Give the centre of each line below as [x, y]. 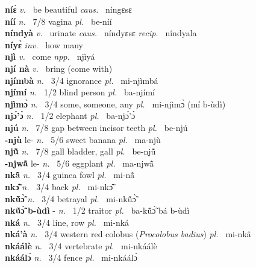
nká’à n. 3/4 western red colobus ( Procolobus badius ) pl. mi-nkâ [128, 234]
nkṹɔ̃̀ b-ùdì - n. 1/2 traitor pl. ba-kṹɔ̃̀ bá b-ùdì [97, 210]
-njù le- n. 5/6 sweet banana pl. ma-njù [83, 139]
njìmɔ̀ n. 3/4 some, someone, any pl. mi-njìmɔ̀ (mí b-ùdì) [115, 104]
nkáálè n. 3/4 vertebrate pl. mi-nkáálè [81, 245]
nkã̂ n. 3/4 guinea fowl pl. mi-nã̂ [70, 175]
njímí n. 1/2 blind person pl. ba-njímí [80, 92]
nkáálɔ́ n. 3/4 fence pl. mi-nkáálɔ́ [71, 257]
